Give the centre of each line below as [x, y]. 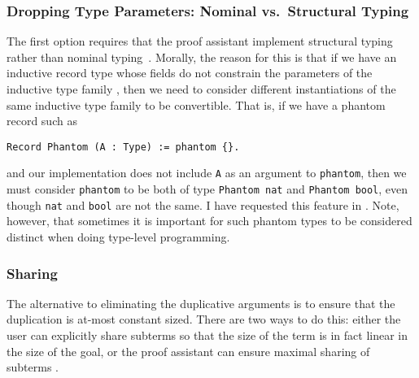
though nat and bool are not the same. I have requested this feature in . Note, [203, 204]
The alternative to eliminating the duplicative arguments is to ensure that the [201, 303]
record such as [42, 121]
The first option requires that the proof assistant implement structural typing [200, 41]
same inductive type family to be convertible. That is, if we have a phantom [196, 104]
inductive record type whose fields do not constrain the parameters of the [190, 73]
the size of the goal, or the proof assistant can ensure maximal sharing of [188, 351]
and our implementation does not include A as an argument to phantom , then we [207, 173]
